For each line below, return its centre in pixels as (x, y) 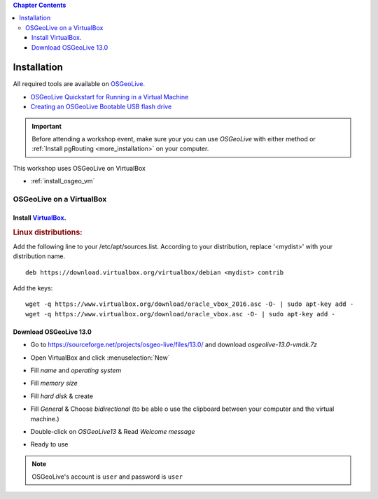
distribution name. (39, 256)
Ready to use (50, 444)
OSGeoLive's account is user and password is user (107, 477)
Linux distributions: (48, 232)
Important (47, 126)
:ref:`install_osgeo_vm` (63, 181)
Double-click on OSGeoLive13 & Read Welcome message (113, 431)
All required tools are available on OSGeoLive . (79, 84)
